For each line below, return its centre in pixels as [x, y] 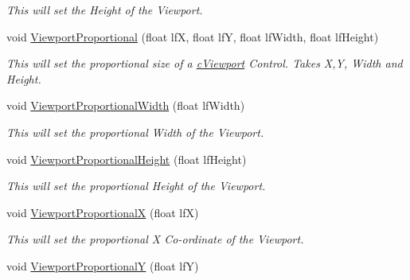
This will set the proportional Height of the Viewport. [136, 186]
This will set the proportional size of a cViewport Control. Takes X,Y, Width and [205, 63]
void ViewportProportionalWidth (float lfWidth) [126, 105]
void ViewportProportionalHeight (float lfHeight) [127, 159]
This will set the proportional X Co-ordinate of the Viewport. [155, 239]
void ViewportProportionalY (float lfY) [103, 265]
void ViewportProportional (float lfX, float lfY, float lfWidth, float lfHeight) [193, 36]
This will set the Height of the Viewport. [105, 10]
